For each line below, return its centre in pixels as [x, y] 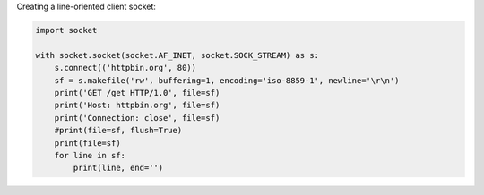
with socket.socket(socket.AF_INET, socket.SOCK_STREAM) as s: [177, 55]
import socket [66, 30]
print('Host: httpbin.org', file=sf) [137, 106]
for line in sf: [90, 155]
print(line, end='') [118, 168]
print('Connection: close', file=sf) [137, 118]
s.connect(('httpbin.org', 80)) [125, 68]
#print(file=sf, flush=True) [118, 131]
